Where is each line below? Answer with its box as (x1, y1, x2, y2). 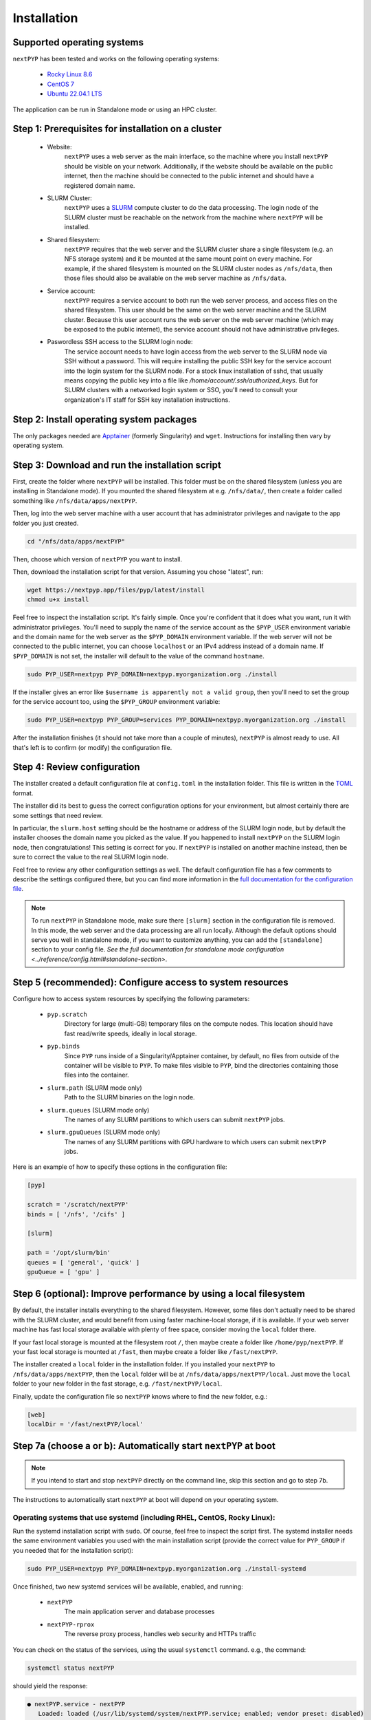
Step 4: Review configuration (12, 761, 140, 773)
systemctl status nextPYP (27, 1664, 115, 1672)
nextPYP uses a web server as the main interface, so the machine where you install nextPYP (64, 152, 328, 161)
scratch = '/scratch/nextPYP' (27, 1201, 129, 1209)
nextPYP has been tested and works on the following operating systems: (12, 55, 220, 63)
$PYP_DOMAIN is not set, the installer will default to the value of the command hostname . (12, 652, 265, 660)
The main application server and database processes (64, 1607, 215, 1616)
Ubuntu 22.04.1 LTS (47, 89, 102, 98)
